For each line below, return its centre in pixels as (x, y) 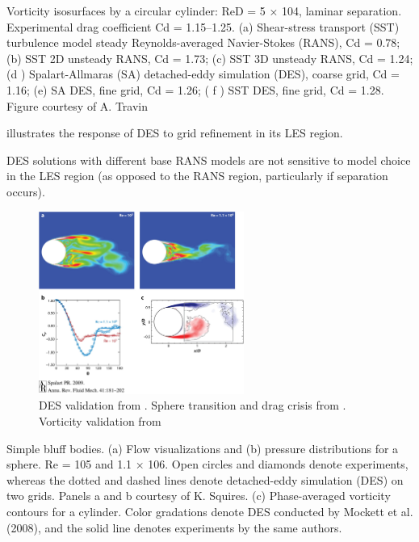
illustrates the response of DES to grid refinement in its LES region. (175, 133)
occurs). (26, 191)
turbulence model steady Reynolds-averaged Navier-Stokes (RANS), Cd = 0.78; (203, 42)
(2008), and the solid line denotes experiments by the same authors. (174, 527)
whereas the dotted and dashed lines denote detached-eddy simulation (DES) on (205, 479)
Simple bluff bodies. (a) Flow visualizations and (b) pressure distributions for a (203, 448)
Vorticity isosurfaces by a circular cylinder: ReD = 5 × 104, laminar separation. (204, 11)
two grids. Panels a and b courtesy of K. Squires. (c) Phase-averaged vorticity (199, 496)
